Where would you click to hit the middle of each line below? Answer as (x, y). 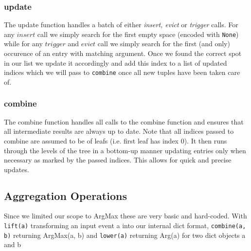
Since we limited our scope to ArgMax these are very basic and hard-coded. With (125, 216)
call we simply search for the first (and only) (164, 44)
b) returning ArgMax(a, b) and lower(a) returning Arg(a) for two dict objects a (125, 235)
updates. (17, 169)
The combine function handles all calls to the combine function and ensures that (124, 121)
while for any (23, 44)
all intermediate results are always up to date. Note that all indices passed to (119, 131)
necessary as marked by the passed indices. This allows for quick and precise (118, 160)
